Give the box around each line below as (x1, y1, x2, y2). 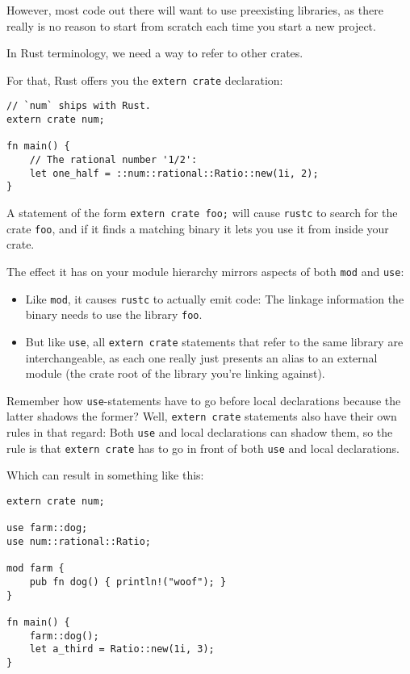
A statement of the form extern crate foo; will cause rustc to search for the (6, 204, 398, 221)
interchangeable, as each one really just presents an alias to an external (25, 349, 378, 366)
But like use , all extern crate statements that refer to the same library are (25, 333, 404, 350)
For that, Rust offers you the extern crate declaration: (6, 71, 283, 88)
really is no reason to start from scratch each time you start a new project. (6, 17, 376, 34)
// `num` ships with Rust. (6, 100, 151, 112)
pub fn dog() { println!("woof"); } (29, 576, 227, 588)
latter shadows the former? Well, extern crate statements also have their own (6, 408, 397, 425)
